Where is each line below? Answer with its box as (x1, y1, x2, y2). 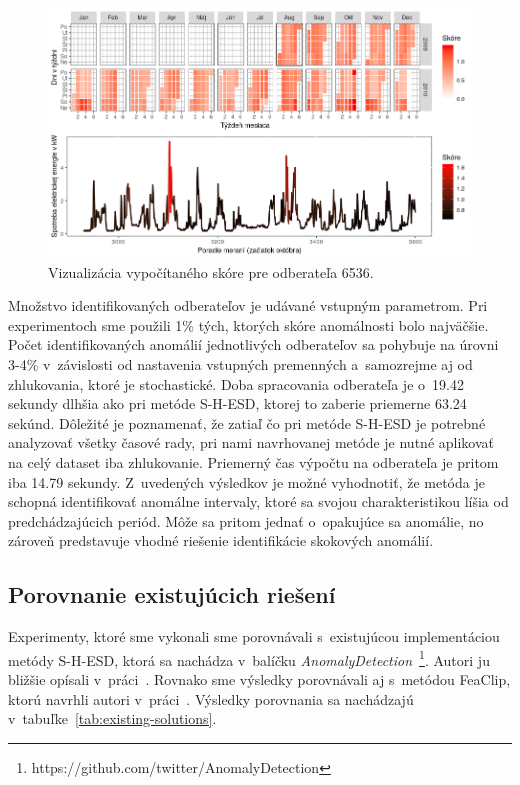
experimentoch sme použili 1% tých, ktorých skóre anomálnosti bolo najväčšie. (8, 314, 489, 335)
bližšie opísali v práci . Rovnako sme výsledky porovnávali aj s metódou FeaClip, (8, 669, 511, 690)
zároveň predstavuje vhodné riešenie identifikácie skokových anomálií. (8, 530, 434, 551)
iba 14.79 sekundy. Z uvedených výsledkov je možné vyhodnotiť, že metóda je (8, 471, 485, 492)
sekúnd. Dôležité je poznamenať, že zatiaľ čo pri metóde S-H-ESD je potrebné (8, 412, 486, 433)
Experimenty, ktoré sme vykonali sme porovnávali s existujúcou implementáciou (8, 626, 500, 647)
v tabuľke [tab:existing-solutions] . (8, 708, 217, 729)
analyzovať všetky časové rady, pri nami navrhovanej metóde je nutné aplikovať (8, 432, 494, 453)
